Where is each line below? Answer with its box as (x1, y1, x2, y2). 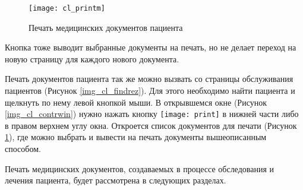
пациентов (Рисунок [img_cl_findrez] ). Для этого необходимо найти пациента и (5, 84, 295, 97)
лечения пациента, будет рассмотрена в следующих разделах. (5, 174, 226, 186)
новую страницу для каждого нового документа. (5, 52, 179, 65)
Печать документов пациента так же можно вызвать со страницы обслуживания (5, 72, 293, 85)
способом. (5, 142, 41, 155)
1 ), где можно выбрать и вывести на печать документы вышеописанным (5, 131, 267, 143)
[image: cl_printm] (29, 4, 105, 12)
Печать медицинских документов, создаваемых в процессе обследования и (5, 162, 274, 175)
